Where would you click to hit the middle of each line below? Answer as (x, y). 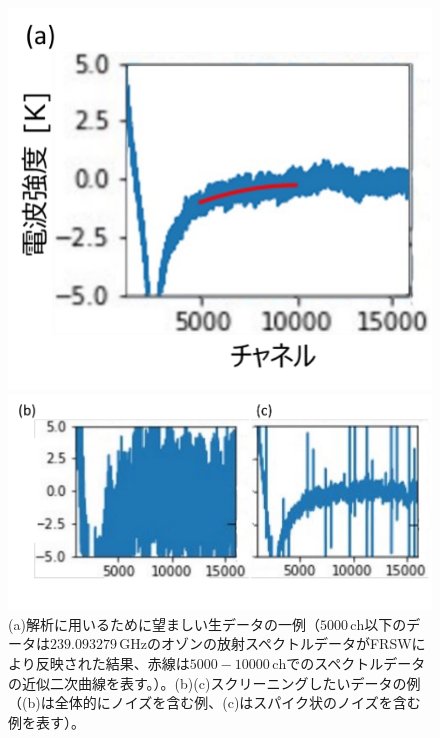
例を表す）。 (46, 721)
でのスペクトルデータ (356, 662)
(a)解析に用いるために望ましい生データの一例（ (164, 623)
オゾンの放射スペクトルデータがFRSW (286, 643)
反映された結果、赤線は (112, 662)
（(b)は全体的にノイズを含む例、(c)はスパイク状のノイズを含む (214, 702)
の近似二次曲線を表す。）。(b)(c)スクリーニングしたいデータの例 (214, 682)
